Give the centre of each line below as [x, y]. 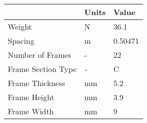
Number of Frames [40, 55]
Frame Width [31, 111]
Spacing [21, 41]
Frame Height [31, 97]
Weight [20, 26]
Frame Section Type [42, 69]
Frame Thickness [37, 83]
